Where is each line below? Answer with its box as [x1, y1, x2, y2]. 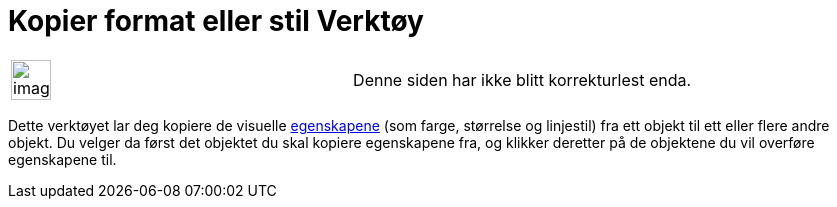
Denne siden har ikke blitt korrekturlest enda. [353, 69, 692, 90]
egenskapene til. [8, 150, 117, 168]
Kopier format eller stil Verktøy [8, 4, 424, 38]
